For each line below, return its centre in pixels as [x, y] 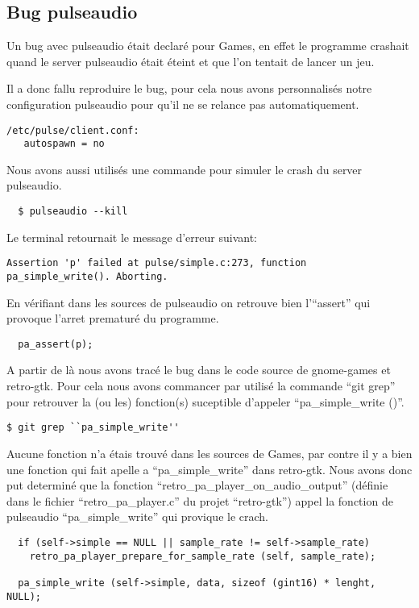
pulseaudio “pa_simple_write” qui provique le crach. [138, 516]
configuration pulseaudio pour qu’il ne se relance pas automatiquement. [183, 104]
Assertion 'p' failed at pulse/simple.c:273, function [157, 263]
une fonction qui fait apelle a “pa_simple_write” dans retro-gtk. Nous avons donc [209, 469]
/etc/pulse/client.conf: [73, 130]
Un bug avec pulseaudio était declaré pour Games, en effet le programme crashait [208, 46]
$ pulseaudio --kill [73, 212]
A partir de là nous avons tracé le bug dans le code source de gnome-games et [199, 370]
